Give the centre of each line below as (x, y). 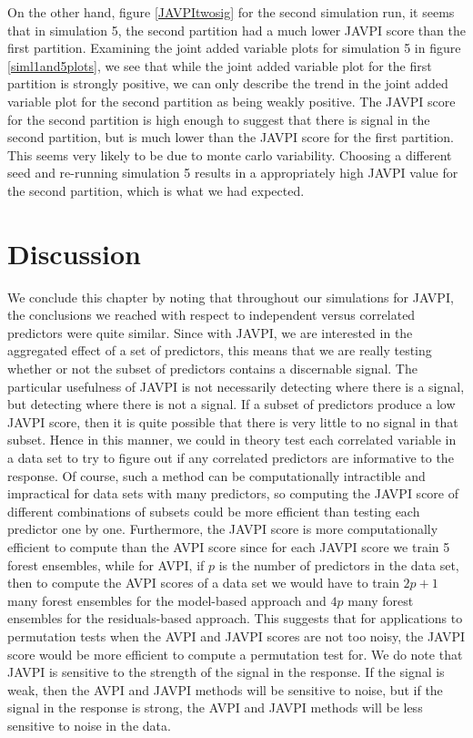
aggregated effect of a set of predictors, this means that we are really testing (220, 350)
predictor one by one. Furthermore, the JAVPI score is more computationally (223, 529)
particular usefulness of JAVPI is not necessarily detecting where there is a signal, (236, 386)
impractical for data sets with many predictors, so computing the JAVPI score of (233, 493)
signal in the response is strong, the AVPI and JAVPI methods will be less (215, 707)
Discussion (74, 253)
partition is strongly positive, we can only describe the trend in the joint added (228, 83)
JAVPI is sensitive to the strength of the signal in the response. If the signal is (226, 672)
